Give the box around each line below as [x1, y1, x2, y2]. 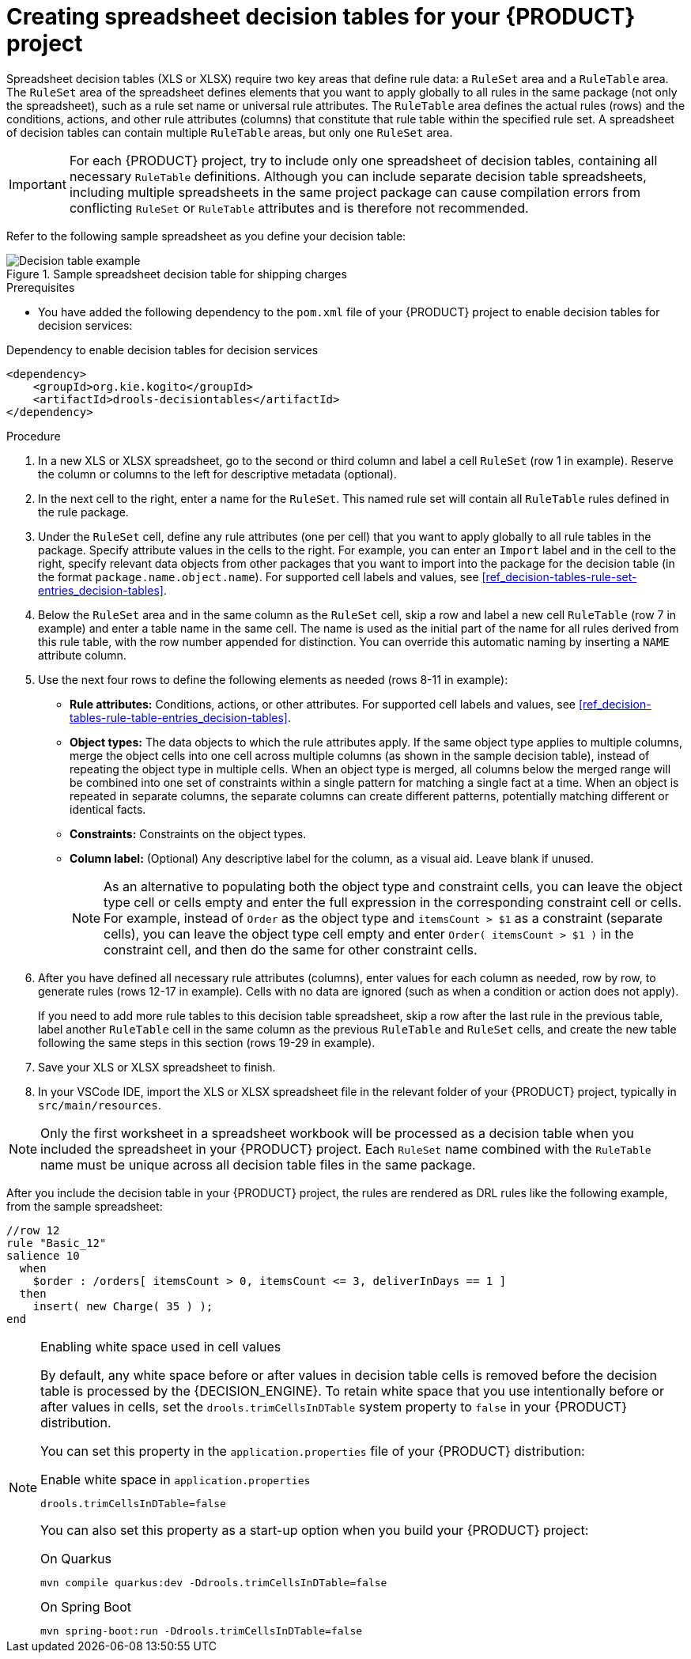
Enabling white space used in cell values [40, 1338, 281, 1355]
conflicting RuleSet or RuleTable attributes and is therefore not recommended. [69, 199, 529, 216]
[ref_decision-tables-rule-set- [481, 569, 637, 584]
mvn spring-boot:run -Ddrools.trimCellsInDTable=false [40, 1624, 363, 1637]
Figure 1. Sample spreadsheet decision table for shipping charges [6, 266, 347, 281]
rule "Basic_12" [6, 1236, 107, 1249]
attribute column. [38, 648, 126, 662]
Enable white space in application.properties [40, 1471, 311, 1487]
